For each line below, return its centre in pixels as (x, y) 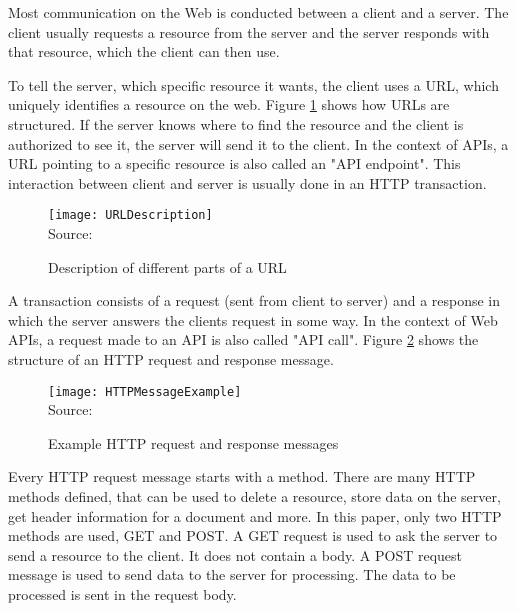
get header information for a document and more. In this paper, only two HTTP (255, 515)
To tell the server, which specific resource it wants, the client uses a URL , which (253, 84)
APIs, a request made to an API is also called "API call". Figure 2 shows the (243, 339)
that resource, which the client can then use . (144, 51)
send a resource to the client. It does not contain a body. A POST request (235, 554)
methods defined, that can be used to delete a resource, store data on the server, (254, 496)
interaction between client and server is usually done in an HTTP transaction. (247, 182)
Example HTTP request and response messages (193, 442)
